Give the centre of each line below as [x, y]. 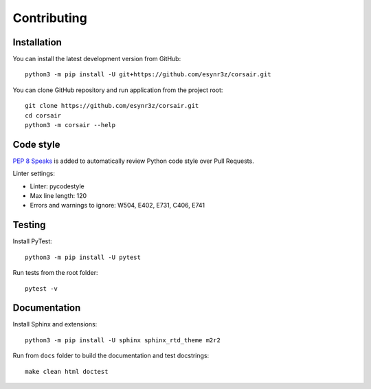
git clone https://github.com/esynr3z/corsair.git [112, 106]
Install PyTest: [33, 241]
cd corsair [43, 115]
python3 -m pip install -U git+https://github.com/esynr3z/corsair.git [148, 75]
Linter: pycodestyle [57, 186]
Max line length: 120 [58, 196]
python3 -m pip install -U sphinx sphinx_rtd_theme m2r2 [123, 340]
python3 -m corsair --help [70, 125]
